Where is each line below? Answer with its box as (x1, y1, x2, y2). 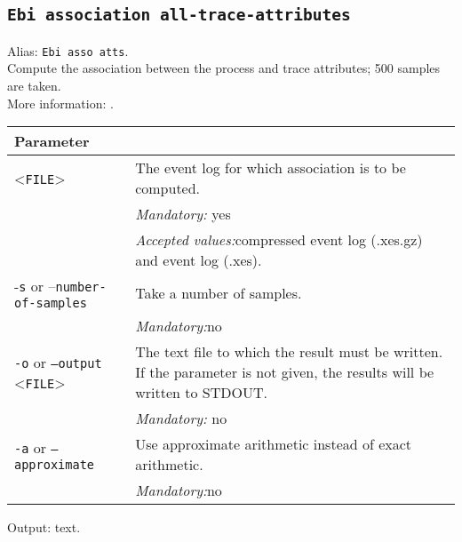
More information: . (7, 93, 114, 112)
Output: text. (7, 518, 81, 537)
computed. (135, 178, 201, 199)
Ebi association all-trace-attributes (7, 5, 351, 25)
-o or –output (14, 351, 102, 372)
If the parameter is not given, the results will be (135, 362, 434, 383)
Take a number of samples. (135, 283, 302, 304)
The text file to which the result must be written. (135, 341, 443, 363)
